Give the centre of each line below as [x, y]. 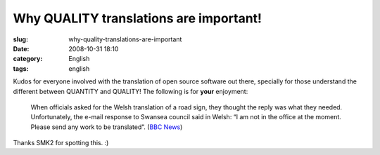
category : [28, 59]
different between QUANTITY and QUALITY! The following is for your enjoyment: [131, 91]
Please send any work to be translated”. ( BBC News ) [107, 127]
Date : [21, 48]
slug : [20, 39]
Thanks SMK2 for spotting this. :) [61, 143]
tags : [21, 68]
